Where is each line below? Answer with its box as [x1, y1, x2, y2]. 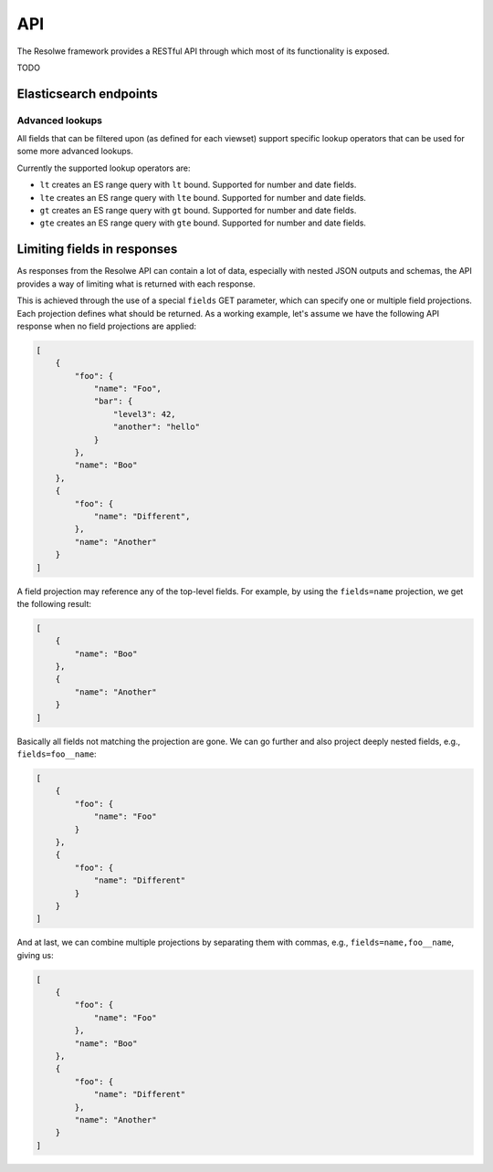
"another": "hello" [112, 422, 201, 433]
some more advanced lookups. [16, 146, 134, 157]
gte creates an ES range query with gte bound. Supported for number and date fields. [39, 217, 367, 228]
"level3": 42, [112, 409, 177, 419]
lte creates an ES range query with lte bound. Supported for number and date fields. [39, 192, 367, 203]
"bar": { [93, 396, 133, 406]
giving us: [16, 949, 54, 960]
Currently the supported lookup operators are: [16, 162, 191, 173]
